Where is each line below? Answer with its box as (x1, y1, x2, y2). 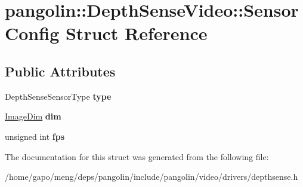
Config (5, 21, 60, 45)
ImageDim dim (5, 110, 61, 122)
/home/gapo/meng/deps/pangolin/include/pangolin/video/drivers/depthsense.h (5, 170, 298, 183)
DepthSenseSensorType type (5, 90, 112, 102)
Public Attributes (5, 62, 116, 80)
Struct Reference (65, 21, 208, 45)
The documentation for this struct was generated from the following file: (5, 150, 269, 163)
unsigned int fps (5, 130, 65, 142)
